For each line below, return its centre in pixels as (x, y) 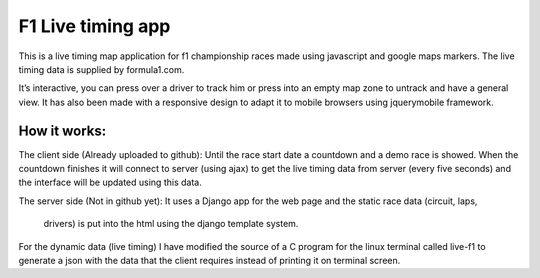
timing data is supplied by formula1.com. (101, 69)
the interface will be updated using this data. (110, 182)
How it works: (62, 130)
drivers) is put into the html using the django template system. (171, 224)
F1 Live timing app (94, 26)
